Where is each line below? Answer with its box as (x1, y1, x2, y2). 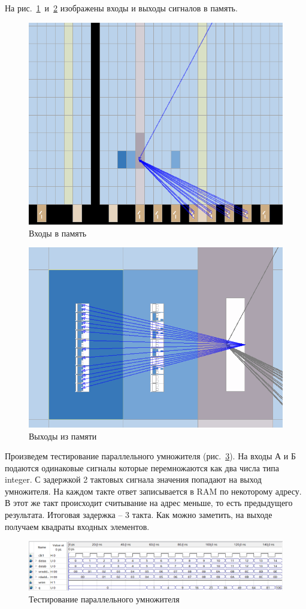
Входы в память (29, 226, 87, 239)
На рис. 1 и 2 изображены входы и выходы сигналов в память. (5, 2, 238, 14)
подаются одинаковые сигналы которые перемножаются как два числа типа (5, 461, 279, 474)
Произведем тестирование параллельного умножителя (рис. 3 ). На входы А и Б (5, 450, 296, 462)
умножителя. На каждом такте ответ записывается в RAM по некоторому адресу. (5, 484, 302, 497)
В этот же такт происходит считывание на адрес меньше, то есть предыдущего (5, 496, 293, 509)
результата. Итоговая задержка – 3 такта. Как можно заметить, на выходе (5, 508, 272, 521)
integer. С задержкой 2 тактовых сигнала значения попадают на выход (5, 473, 262, 486)
